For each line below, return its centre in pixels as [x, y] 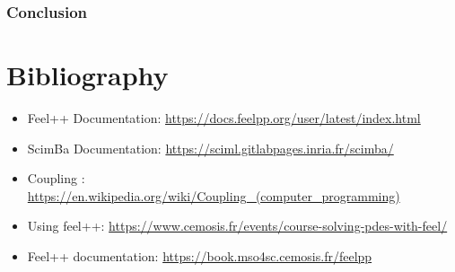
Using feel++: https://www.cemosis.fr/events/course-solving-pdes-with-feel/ [237, 226]
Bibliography [87, 75]
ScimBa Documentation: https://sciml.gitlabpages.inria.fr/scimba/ [210, 148]
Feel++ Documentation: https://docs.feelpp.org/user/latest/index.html [224, 117]
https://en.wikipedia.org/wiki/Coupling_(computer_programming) [214, 195]
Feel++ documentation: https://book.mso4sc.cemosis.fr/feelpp [200, 255]
